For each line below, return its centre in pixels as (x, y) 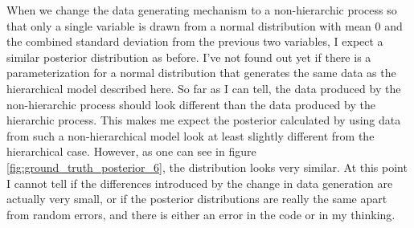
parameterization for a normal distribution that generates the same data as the (201, 73)
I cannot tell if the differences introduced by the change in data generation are (200, 183)
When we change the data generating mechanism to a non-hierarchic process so (202, 10)
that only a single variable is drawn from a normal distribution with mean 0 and (205, 25)
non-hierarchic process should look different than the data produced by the (191, 104)
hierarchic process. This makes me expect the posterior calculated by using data (204, 120)
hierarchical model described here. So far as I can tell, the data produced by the (204, 88)
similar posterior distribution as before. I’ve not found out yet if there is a (189, 57)
